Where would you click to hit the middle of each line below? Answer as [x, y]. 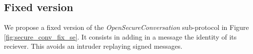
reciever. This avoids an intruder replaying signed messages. [93, 46]
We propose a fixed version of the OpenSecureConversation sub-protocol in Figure [126, 27]
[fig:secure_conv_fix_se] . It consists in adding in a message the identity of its [120, 36]
